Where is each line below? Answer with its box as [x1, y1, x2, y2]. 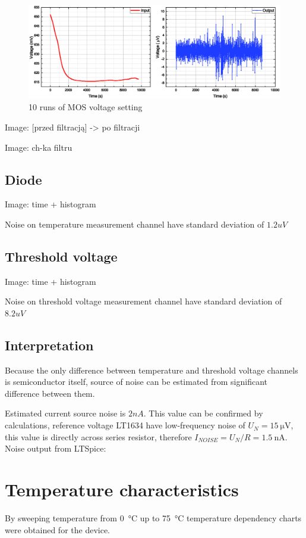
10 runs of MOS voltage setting [29, 101, 143, 113]
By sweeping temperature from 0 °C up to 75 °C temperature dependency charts [5, 511, 302, 524]
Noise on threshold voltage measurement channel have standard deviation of [5, 295, 282, 307]
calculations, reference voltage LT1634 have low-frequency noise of [5, 419, 245, 431]
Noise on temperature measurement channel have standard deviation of [5, 217, 264, 230]
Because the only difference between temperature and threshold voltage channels [5, 363, 298, 376]
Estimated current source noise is [5, 407, 126, 419]
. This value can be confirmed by [143, 407, 263, 419]
